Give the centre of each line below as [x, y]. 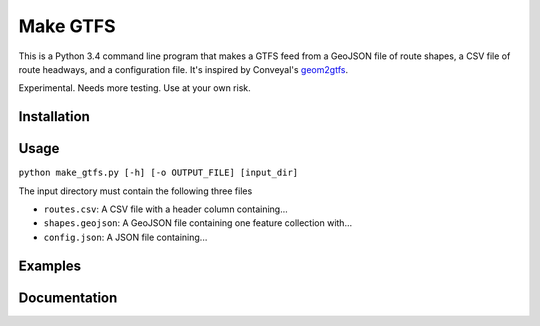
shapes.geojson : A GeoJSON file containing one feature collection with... [198, 223]
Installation [54, 116]
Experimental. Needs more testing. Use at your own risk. [134, 88]
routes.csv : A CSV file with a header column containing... [166, 209]
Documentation [68, 297]
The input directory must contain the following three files [135, 191]
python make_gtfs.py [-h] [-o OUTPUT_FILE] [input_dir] [158, 173]
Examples [50, 265]
